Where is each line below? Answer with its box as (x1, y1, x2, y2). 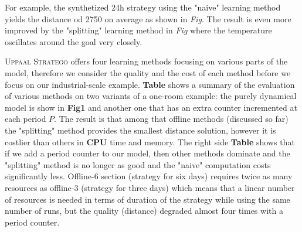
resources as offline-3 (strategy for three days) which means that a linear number (5, 181, 295, 193)
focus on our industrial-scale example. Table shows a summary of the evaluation (5, 78, 295, 90)
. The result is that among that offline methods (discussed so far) (54, 112, 289, 125)
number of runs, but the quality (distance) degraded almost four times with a (5, 204, 283, 217)
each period (5, 112, 46, 125)
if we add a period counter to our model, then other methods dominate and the (5, 147, 290, 159)
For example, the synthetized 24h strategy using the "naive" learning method (5, 1, 281, 13)
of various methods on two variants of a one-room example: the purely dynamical (5, 90, 297, 102)
